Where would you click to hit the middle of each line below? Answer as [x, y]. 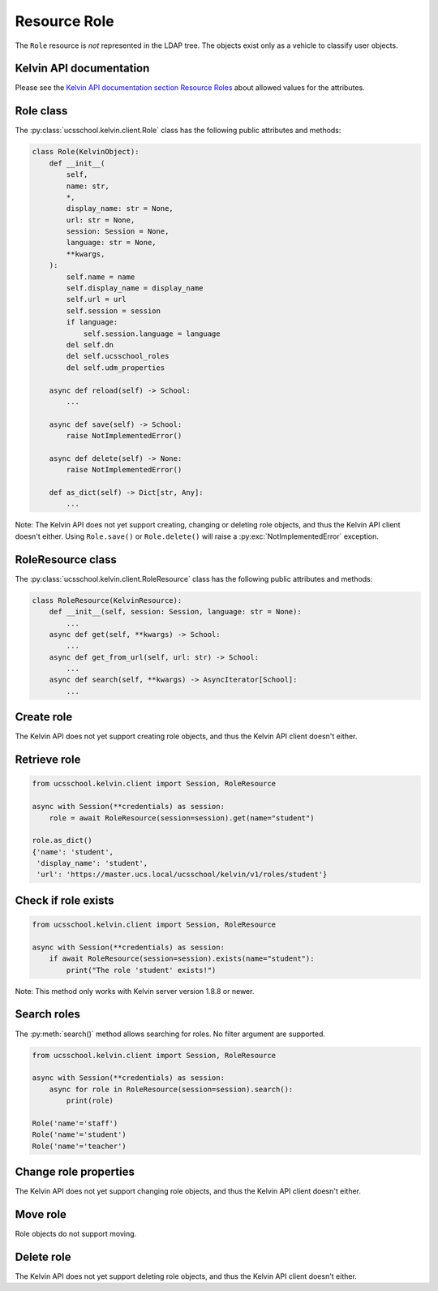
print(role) [90, 1101]
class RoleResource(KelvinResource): [107, 600]
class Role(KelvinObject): [86, 152]
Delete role [43, 1257]
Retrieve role [48, 760]
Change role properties [75, 1172]
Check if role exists [64, 900]
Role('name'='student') [79, 1135]
